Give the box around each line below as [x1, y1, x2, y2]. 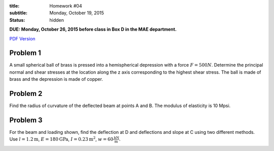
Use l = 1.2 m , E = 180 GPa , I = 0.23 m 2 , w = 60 [9, 135, 114, 142]
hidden [49, 17, 64, 23]
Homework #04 [49, 3, 82, 9]
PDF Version [9, 35, 36, 41]
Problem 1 [9, 48, 42, 58]
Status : [9, 17, 25, 23]
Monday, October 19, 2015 [49, 10, 104, 16]
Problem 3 [9, 116, 43, 124]
